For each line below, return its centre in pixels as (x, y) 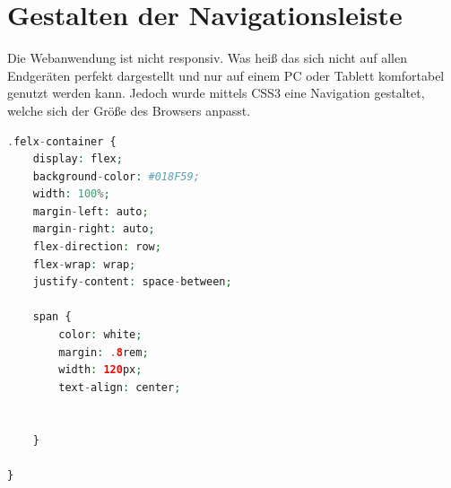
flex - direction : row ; (97, 247)
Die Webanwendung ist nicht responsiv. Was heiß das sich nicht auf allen (207, 58)
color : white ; (100, 335)
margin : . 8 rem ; (104, 352)
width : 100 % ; (71, 194)
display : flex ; (78, 159)
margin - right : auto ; (94, 229)
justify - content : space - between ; (132, 282)
